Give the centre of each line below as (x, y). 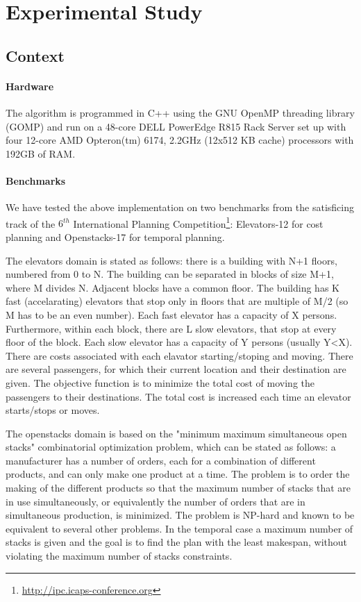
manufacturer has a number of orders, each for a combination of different (161, 460)
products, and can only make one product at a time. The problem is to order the (178, 474)
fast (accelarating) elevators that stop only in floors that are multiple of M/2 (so (177, 301)
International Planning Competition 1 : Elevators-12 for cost (198, 222)
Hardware (30, 86)
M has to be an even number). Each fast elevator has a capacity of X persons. (171, 314)
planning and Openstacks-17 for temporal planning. (115, 236)
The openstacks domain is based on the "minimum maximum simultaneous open (176, 433)
